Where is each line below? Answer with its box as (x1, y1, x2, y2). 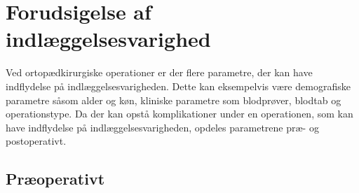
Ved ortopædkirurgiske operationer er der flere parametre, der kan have (6, 65, 313, 80)
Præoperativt (6, 168, 105, 190)
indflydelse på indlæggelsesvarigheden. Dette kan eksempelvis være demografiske (6, 78, 351, 93)
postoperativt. (6, 134, 67, 148)
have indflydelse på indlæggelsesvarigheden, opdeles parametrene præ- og (6, 120, 319, 134)
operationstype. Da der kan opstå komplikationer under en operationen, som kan (6, 106, 353, 121)
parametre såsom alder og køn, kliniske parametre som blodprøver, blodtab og (6, 92, 341, 107)
